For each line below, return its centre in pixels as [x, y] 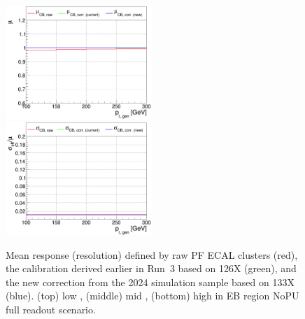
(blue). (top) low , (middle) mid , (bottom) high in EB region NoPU [152, 296]
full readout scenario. [51, 309]
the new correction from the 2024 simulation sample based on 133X [150, 282]
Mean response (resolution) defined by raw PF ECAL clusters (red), [152, 254]
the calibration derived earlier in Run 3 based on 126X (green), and [151, 268]
